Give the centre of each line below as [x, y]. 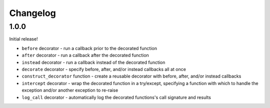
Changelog [32, 13]
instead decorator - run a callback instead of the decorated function [93, 62]
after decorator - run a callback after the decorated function [85, 55]
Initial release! [23, 39]
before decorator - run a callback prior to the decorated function [89, 48]
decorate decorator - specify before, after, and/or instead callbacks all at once [104, 69]
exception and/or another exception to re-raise [70, 90]
